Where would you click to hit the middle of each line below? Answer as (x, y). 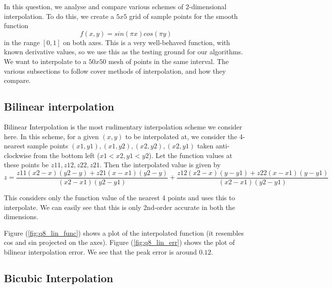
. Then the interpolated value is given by (160, 165)
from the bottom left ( (67, 155)
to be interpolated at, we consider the (181, 136)
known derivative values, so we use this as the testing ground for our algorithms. (124, 52)
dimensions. (21, 216)
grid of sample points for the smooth (183, 16)
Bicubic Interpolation (59, 278)
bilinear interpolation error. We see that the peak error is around (100, 251)
